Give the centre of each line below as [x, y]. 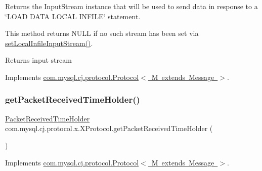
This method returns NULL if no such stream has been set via [102, 33]
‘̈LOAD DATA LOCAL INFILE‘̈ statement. [73, 16]
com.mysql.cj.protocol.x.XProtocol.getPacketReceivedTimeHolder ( [109, 128]
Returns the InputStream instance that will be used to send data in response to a [132, 6]
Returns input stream [38, 60]
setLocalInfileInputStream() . [49, 43]
